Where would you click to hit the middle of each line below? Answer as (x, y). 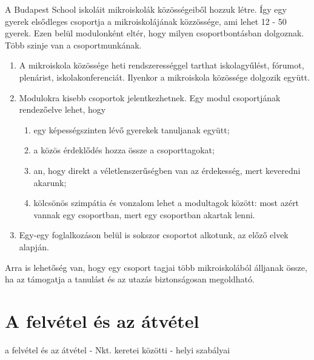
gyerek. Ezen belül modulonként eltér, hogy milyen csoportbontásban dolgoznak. (155, 33)
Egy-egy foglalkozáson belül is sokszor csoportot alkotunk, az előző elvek (154, 235)
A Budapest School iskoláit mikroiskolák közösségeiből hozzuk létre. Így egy (146, 9)
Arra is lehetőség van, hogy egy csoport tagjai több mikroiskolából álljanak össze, (156, 267)
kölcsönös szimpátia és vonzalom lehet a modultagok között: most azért (166, 203)
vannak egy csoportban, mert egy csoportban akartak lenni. (144, 214)
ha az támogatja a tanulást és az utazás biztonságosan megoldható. (130, 279)
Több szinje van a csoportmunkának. (73, 45)
